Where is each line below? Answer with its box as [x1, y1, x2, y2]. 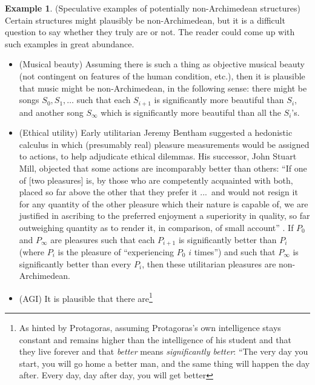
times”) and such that [194, 246, 276, 258]
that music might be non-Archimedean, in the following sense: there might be [19, 81, 307, 94]
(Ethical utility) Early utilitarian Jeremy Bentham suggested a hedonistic [19, 126, 293, 139]
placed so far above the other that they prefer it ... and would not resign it [19, 186, 298, 198]
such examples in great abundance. [5, 37, 134, 50]
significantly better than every [19, 257, 131, 270]
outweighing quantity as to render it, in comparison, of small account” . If [19, 221, 294, 233]
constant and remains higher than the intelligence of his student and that [19, 333, 291, 346]
